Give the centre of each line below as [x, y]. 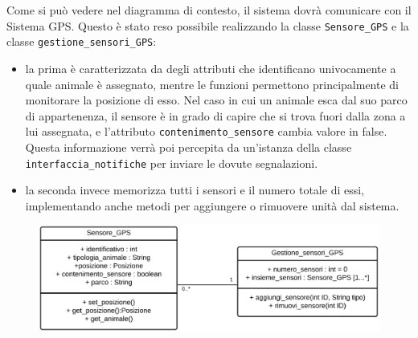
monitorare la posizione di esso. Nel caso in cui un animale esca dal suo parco [216, 100]
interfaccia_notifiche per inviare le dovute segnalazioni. [172, 163]
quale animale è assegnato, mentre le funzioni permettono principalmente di [212, 84]
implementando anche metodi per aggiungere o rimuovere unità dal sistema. [212, 205]
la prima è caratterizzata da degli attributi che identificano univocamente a [211, 68]
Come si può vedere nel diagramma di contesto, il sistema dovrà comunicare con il [209, 10]
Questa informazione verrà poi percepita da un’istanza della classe [189, 147]
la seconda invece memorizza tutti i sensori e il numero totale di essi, [195, 190]
